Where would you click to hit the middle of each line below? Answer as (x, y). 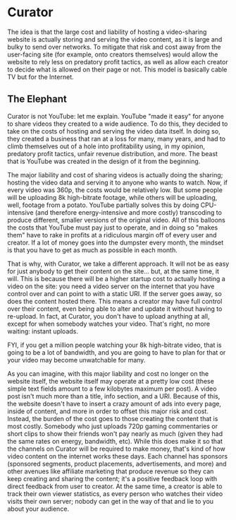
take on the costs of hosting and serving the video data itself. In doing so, (114, 131)
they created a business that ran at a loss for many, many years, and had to (117, 138)
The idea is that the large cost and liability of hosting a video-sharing (107, 32)
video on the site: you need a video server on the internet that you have (111, 286)
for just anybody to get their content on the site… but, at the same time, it (113, 271)
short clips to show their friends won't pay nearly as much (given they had (115, 433)
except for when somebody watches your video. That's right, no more (108, 324)
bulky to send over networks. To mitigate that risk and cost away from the (114, 47)
